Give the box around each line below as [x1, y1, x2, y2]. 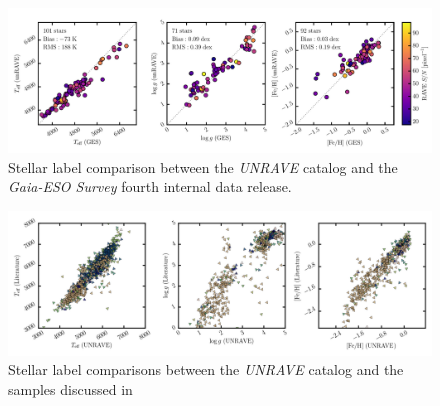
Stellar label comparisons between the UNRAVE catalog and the [8, 359, 404, 380]
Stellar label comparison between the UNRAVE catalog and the [8, 156, 398, 177]
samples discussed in [8, 378, 133, 399]
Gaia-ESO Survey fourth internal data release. [8, 176, 292, 197]
